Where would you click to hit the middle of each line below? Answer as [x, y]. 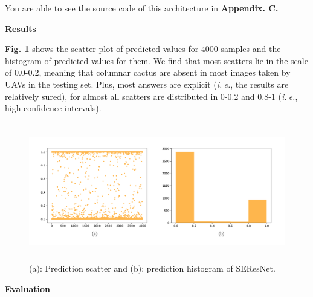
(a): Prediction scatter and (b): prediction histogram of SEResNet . [152, 268]
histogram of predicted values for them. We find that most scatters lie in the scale [156, 60]
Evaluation [27, 288]
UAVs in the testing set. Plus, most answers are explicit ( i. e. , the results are [147, 84]
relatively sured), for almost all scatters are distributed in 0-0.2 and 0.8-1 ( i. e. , [151, 96]
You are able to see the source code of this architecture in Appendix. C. [142, 8]
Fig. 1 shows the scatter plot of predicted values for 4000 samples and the [143, 49]
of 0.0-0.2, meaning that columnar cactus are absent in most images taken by [148, 72]
